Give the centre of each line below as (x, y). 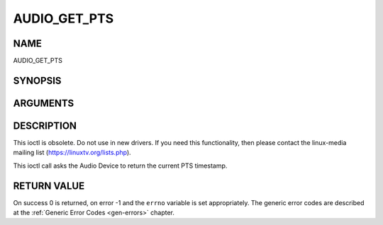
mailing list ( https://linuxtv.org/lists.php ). (72, 153)
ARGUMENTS (44, 103)
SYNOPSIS (37, 80)
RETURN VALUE (49, 186)
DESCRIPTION (45, 126)
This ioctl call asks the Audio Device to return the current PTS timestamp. (120, 166)
